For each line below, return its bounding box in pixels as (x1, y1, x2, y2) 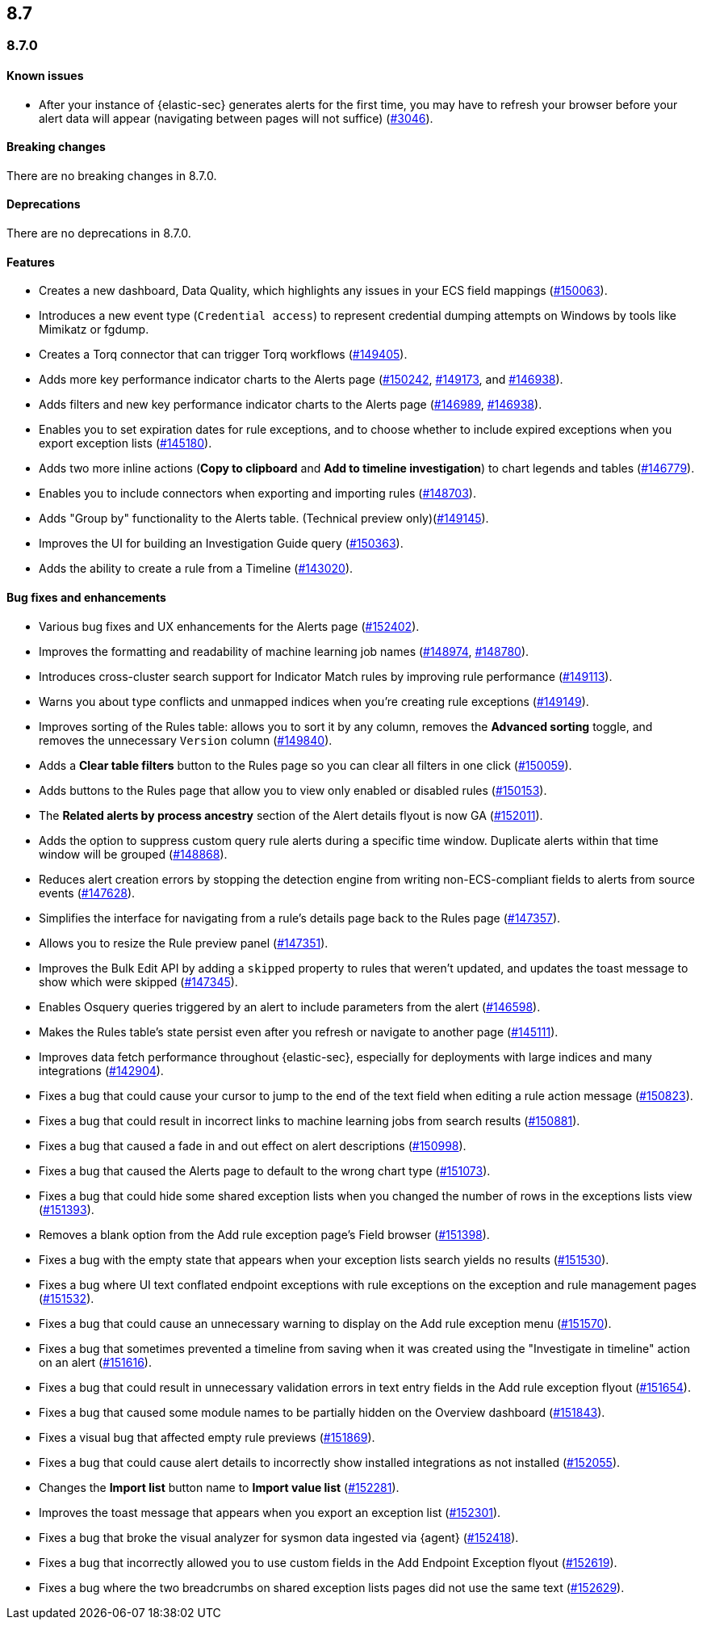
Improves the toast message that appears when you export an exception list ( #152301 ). (39, 1505, 501, 1519)
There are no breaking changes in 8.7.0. (6, 168, 217, 183)
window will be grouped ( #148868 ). (39, 847, 228, 861)
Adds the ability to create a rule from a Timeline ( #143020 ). (39, 561, 354, 576)
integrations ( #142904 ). (39, 1063, 164, 1078)
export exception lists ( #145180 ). (39, 436, 212, 451)
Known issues (6, 69, 84, 83)
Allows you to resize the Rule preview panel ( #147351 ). (39, 935, 328, 950)
